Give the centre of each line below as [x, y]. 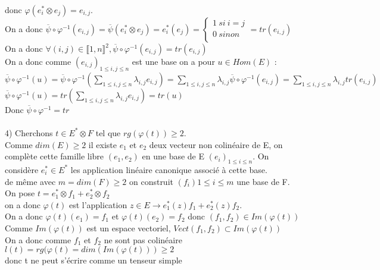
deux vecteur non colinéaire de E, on [216, 144]
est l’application [98, 204]
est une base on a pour [173, 61]
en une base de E [173, 156]
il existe [102, 144]
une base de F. [263, 181]
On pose [20, 193]
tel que [108, 132]
